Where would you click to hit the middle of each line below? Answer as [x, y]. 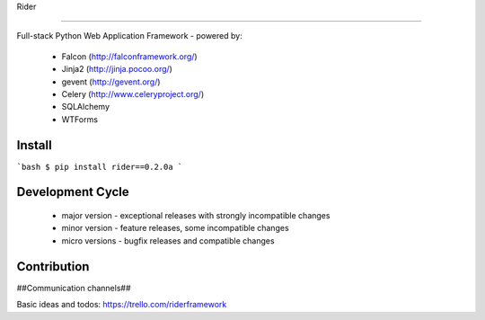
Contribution [53, 267]
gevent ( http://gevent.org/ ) [111, 82]
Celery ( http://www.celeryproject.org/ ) [133, 93]
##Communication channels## [74, 288]
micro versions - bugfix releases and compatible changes [168, 240]
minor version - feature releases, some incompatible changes [175, 228]
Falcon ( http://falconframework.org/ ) [129, 56]
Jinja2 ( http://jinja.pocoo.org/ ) [117, 69]
